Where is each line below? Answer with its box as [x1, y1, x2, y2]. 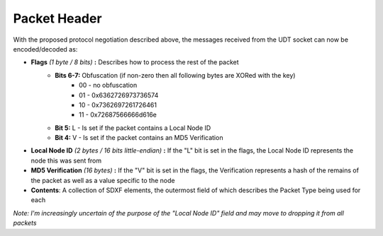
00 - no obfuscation [79, 81, 138, 90]
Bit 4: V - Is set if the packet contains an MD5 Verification [55, 134, 223, 142]
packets [13, 219, 37, 228]
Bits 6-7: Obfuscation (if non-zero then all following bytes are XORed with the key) [55, 71, 296, 79]
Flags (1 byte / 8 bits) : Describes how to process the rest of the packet [30, 58, 239, 66]
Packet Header [13, 11, 102, 26]
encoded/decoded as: [13, 45, 78, 53]
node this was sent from [30, 156, 102, 165]
